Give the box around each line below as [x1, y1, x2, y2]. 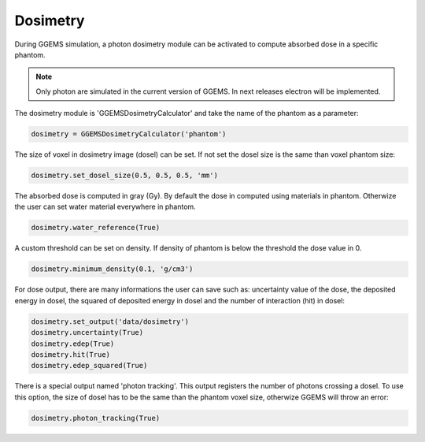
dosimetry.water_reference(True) [31, 223, 161, 232]
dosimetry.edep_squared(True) [31, 361, 148, 370]
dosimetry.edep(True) [31, 339, 115, 348]
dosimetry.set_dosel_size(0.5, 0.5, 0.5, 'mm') [31, 171, 218, 180]
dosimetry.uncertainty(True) [31, 328, 144, 337]
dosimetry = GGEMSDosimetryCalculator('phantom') [31, 130, 227, 139]
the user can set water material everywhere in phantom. [14, 202, 196, 212]
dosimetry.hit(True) [31, 350, 110, 358]
